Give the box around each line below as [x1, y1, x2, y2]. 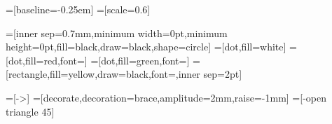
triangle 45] [6, 104, 55, 118]
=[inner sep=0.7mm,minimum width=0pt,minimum [6, 25, 228, 40]
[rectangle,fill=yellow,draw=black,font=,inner [6, 67, 200, 81]
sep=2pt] [203, 67, 242, 81]
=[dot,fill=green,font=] [90, 53, 190, 67]
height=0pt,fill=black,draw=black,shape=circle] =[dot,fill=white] [6, 39, 286, 54]
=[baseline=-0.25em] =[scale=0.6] [6, 2, 151, 16]
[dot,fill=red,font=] [6, 53, 88, 67]
